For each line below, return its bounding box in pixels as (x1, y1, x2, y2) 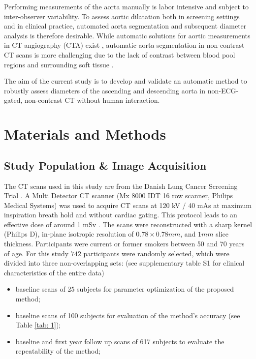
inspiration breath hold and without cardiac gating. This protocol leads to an (4, 209, 237, 220)
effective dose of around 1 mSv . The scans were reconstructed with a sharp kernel (4, 219, 252, 229)
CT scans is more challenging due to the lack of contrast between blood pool (4, 49, 235, 60)
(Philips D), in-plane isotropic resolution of (4, 229, 134, 239)
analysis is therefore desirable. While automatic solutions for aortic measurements (4, 30, 251, 40)
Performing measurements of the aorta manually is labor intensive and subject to (4, 1, 249, 11)
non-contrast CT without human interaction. (24, 95, 160, 105)
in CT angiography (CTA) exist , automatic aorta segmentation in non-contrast (4, 40, 245, 50)
